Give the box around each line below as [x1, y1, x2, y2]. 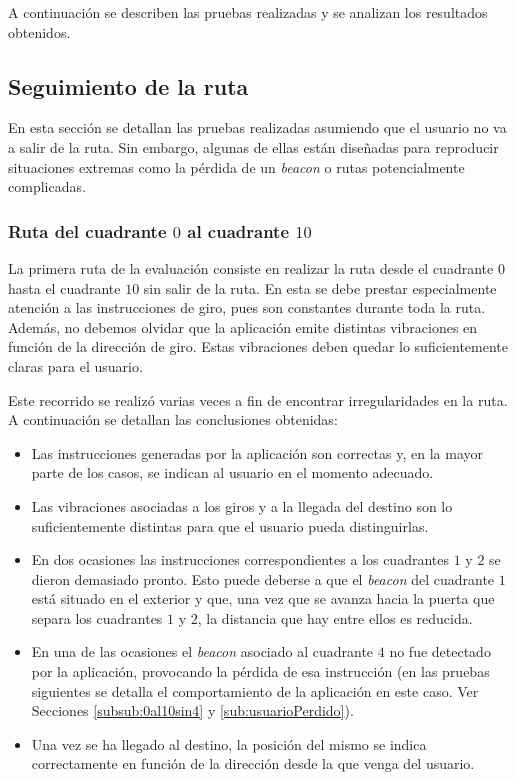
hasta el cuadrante [8, 277, 121, 298]
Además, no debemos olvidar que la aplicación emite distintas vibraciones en [8, 316, 478, 337]
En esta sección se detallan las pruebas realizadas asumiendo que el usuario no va [8, 117, 507, 138]
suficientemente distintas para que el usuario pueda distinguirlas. [31, 515, 429, 536]
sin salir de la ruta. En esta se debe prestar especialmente [143, 277, 497, 298]
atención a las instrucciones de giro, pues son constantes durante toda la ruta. [8, 297, 486, 318]
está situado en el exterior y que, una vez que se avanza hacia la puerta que [31, 588, 495, 609]
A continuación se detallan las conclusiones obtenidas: [8, 409, 338, 430]
